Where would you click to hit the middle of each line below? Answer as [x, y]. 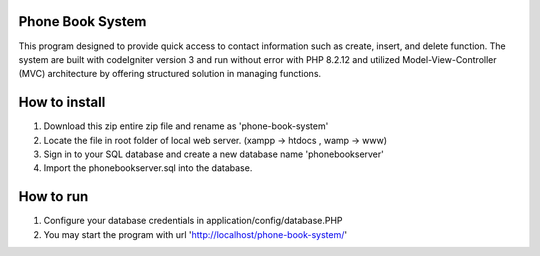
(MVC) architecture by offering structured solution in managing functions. [170, 74]
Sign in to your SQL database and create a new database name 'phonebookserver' [214, 154]
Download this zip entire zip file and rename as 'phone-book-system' [186, 126]
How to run [53, 196]
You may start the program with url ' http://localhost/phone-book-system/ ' [195, 234]
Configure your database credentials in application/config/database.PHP [193, 221]
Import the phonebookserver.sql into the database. [148, 168]
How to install [62, 102]
